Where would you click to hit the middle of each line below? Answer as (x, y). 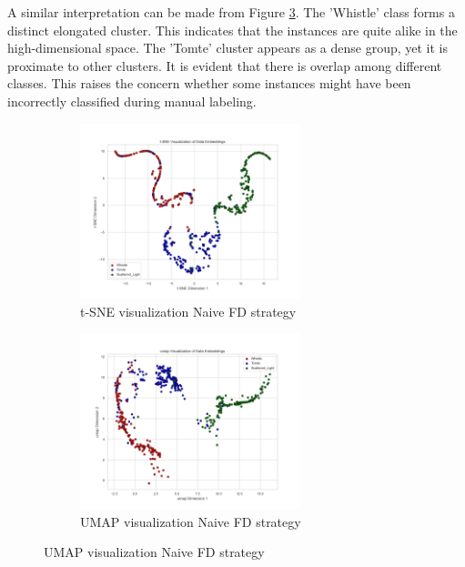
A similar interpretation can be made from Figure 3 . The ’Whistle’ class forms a (231, 12)
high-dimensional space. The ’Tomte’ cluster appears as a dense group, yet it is (228, 48)
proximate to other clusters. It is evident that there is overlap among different (225, 65)
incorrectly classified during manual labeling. (132, 101)
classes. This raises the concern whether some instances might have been (209, 83)
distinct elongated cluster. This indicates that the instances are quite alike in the (232, 30)
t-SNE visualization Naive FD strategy (188, 311)
